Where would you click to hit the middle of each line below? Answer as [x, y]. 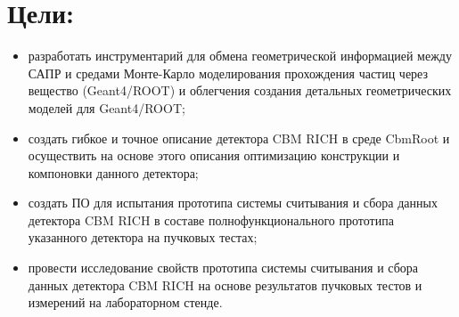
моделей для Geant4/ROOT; [107, 107]
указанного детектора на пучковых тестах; [143, 237]
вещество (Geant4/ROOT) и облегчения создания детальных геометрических [240, 90]
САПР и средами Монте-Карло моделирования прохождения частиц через [228, 73]
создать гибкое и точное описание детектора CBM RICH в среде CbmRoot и [239, 138]
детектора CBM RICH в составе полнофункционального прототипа [211, 219]
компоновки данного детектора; [113, 172]
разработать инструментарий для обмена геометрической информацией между [240, 56]
